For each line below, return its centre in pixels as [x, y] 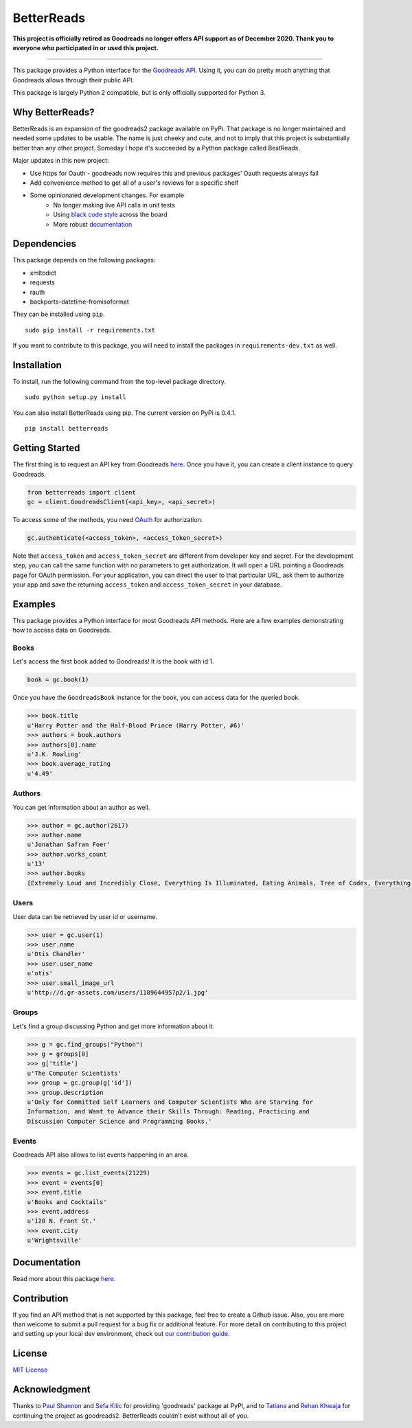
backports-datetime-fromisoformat [80, 302]
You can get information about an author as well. [81, 807]
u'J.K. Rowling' [55, 755]
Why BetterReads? [54, 112]
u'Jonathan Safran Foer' [69, 845]
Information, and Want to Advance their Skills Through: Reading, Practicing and [169, 1112]
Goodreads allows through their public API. [73, 80]
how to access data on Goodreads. [62, 630]
